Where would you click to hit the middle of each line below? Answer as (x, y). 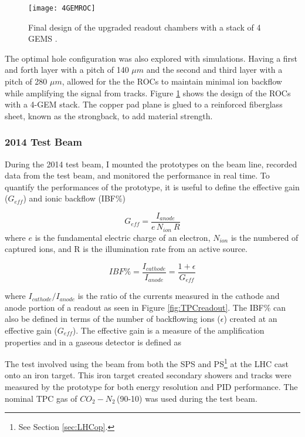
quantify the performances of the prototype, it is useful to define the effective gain (152, 186)
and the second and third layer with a (214, 70)
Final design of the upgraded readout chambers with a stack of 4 (145, 27)
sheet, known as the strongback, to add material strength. (109, 115)
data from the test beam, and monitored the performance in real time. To (137, 175)
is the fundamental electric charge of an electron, (123, 237)
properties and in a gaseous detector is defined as (93, 342)
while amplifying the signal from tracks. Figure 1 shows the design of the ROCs (148, 93)
